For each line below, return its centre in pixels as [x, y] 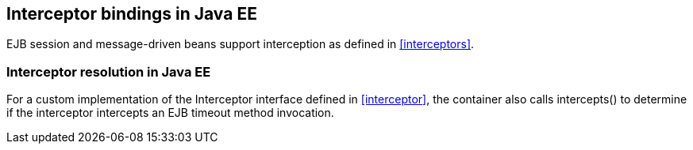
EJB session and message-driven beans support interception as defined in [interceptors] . [241, 44]
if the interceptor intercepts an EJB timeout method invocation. [170, 113]
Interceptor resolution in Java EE [109, 71]
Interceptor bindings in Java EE [132, 14]
